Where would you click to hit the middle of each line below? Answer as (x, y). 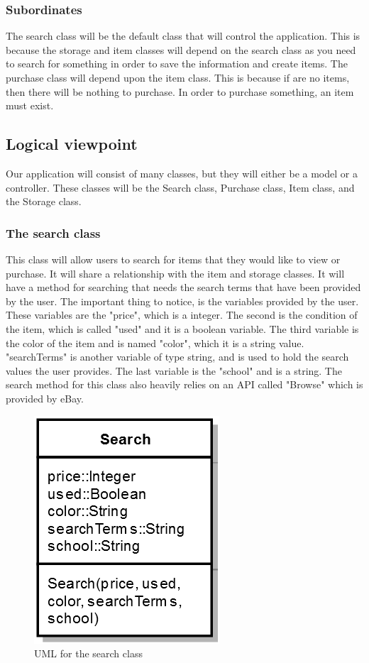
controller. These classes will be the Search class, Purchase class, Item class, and (180, 187)
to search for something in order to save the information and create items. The (177, 64)
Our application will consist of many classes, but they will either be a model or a (182, 173)
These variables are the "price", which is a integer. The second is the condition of (182, 315)
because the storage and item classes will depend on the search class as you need (181, 49)
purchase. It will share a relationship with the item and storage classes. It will (175, 273)
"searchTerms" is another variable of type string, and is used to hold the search (177, 357)
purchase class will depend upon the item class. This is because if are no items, (178, 77)
